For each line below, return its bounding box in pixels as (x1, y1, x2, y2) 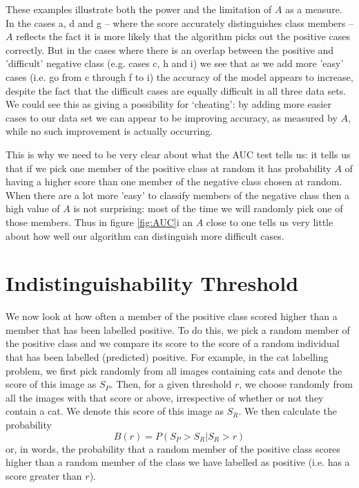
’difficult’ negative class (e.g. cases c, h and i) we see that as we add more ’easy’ (6, 56, 344, 71)
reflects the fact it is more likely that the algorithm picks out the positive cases (16, 29, 351, 44)
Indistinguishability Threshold (6, 269, 299, 297)
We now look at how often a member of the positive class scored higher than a (6, 309, 338, 323)
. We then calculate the (238, 404, 337, 418)
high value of (6, 201, 60, 216)
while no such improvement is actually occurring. (6, 124, 213, 138)
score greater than (6, 468, 82, 482)
